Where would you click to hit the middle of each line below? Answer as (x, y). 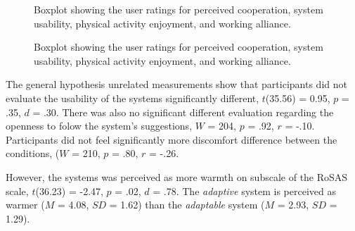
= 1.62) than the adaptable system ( (187, 205)
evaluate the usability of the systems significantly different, (133, 98)
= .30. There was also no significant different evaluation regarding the (183, 112)
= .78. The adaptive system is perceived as (244, 191)
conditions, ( (33, 153)
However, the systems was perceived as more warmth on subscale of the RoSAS (177, 176)
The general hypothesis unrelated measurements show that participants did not (176, 84)
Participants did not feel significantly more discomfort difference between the (172, 139)
